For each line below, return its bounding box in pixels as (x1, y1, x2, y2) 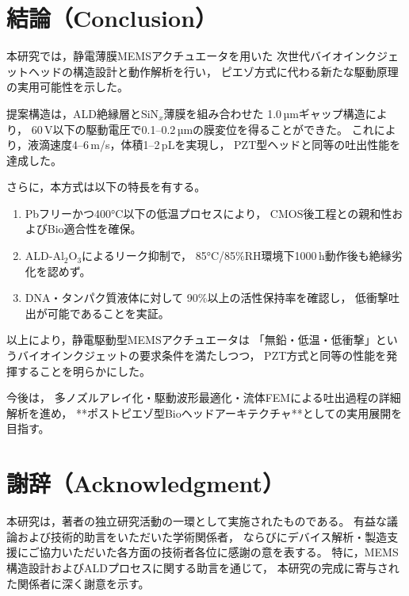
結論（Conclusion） (6, 2, 218, 34)
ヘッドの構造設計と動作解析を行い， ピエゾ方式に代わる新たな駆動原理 (28, 63, 399, 79)
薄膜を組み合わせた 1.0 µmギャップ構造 (163, 105, 365, 121)
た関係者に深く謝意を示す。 (6, 575, 150, 591)
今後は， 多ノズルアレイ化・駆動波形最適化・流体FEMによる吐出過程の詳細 (6, 389, 401, 406)
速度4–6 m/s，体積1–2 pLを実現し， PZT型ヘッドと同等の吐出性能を (50, 136, 401, 153)
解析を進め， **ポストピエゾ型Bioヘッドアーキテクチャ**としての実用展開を (6, 404, 403, 421)
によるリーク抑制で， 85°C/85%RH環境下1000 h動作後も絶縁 (82, 247, 392, 264)
